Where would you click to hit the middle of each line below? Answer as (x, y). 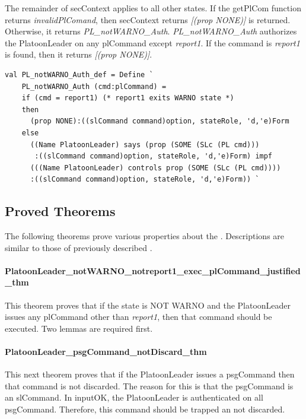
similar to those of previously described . (79, 247)
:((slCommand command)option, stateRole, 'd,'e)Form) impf (154, 156)
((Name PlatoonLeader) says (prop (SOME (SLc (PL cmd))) (145, 145)
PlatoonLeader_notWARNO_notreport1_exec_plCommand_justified (153, 270)
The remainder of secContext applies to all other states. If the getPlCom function (153, 8)
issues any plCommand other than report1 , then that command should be (138, 317)
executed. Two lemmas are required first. (79, 328)
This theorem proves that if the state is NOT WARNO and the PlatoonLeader (148, 305)
